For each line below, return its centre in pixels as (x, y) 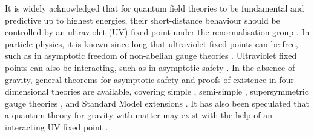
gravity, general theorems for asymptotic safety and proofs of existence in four (149, 79)
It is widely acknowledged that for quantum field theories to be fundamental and (155, 8)
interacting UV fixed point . (57, 126)
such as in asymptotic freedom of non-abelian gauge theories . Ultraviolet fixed (151, 55)
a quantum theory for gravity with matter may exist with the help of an (139, 115)
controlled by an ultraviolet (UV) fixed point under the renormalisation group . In (157, 32)
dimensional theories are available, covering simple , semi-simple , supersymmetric (157, 91)
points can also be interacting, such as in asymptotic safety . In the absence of (150, 67)
